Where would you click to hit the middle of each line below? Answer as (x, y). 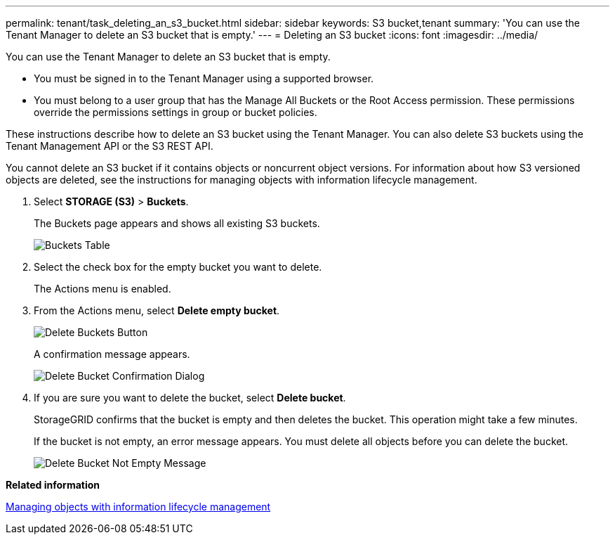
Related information (53, 485)
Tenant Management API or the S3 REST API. (110, 146)
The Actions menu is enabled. (102, 289)
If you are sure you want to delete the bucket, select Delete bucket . (190, 398)
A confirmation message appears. (112, 354)
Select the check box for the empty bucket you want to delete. (178, 267)
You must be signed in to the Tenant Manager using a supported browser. (204, 78)
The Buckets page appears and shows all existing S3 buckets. (177, 223)
